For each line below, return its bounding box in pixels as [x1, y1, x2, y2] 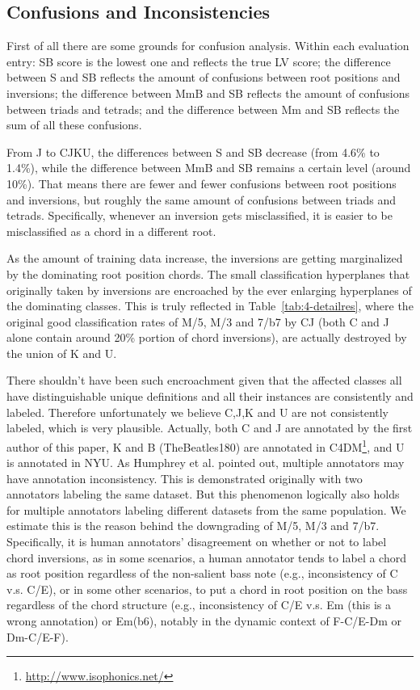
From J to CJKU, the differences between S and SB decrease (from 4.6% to [6, 143, 380, 160]
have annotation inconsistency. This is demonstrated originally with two [6, 469, 363, 486]
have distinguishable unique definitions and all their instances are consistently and [6, 388, 414, 405]
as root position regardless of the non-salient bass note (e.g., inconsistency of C [6, 565, 398, 582]
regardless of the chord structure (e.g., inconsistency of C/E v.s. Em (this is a [6, 596, 392, 613]
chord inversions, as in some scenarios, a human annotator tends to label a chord [6, 549, 406, 566]
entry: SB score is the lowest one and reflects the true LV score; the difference [6, 53, 391, 69]
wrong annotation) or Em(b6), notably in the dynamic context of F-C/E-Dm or [6, 612, 401, 629]
